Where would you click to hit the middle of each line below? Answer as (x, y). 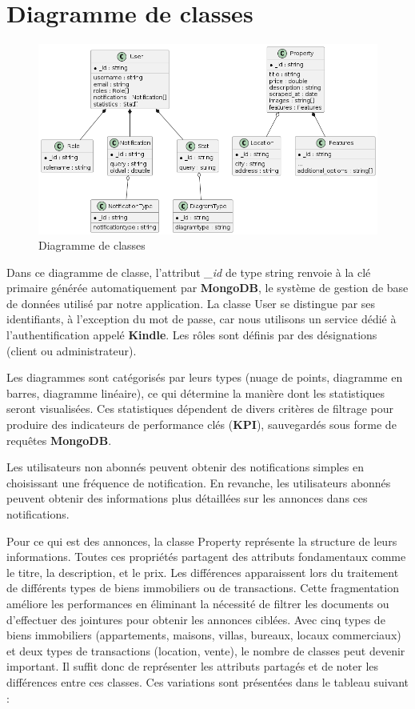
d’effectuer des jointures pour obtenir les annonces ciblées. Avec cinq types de (196, 619)
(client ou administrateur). (72, 350)
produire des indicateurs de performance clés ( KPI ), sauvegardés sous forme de (202, 425)
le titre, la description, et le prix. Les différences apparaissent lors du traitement (203, 572)
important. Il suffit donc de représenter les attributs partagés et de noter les (193, 666)
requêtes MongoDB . (59, 440)
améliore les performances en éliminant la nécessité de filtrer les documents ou (198, 603)
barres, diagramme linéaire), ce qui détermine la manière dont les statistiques (196, 393)
